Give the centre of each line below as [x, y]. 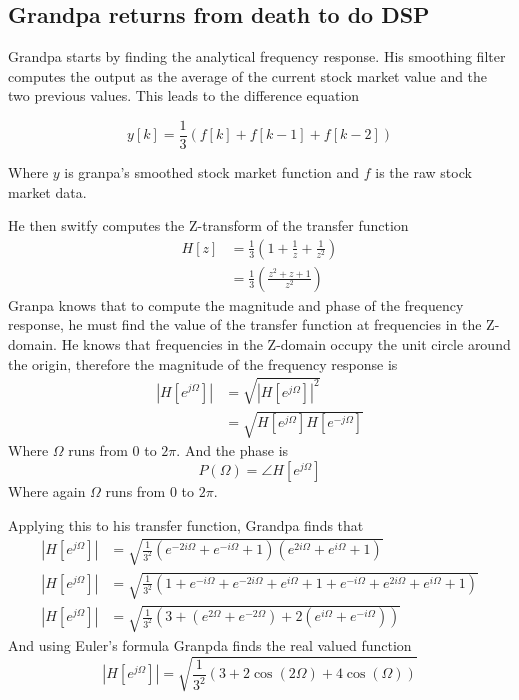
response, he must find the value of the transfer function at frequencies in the [245, 324]
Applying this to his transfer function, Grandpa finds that [186, 524]
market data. [47, 191]
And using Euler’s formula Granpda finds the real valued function [210, 644]
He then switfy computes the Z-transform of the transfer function [208, 225]
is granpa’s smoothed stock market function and [212, 172]
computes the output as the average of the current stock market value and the [248, 75]
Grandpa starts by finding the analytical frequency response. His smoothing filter [257, 56]
